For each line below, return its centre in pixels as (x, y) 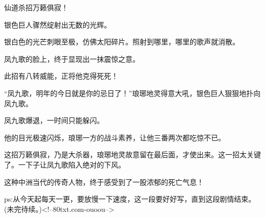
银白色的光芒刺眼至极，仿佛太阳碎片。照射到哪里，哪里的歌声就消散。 (122, 42)
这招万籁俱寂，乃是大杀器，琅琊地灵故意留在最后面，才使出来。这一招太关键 (132, 154)
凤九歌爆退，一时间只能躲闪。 (54, 120)
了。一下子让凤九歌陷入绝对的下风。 (65, 164)
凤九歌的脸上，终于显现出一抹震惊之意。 (72, 58)
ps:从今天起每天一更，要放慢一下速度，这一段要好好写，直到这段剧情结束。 (130, 199)
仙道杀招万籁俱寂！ (36, 7)
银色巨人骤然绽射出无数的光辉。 (58, 24)
